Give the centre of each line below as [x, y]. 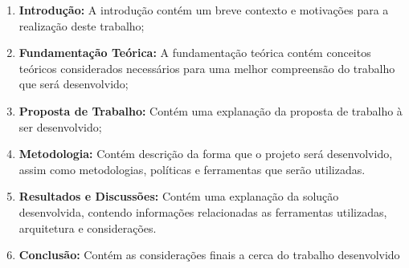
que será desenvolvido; [74, 84]
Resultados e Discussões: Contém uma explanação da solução [179, 196]
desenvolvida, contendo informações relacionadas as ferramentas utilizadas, [203, 211]
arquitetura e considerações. [88, 227]
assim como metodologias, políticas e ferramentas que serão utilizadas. [192, 169]
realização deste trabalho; [82, 25]
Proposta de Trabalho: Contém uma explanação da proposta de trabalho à [211, 110]
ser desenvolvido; [60, 126]
